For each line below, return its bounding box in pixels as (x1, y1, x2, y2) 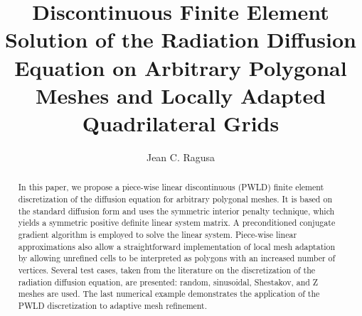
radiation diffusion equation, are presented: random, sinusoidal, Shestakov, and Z (18, 276, 319, 288)
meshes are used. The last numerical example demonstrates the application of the (18, 288, 320, 300)
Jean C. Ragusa (146, 149, 215, 164)
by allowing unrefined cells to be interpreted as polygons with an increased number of (18, 252, 336, 264)
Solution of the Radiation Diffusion (5, 25, 356, 54)
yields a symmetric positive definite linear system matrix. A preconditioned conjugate (18, 217, 336, 229)
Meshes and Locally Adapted (35, 80, 326, 109)
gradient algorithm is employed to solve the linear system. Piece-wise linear (18, 228, 297, 240)
